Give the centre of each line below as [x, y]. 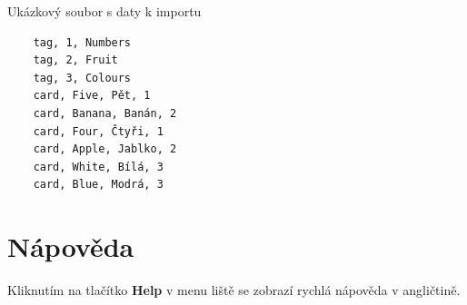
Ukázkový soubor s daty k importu [104, 11]
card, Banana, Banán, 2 [105, 113]
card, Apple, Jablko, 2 [105, 149]
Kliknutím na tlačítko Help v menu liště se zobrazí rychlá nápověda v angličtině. [234, 290]
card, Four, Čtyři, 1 [98, 131]
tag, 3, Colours [82, 78]
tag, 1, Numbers [82, 42]
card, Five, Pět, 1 [92, 96]
